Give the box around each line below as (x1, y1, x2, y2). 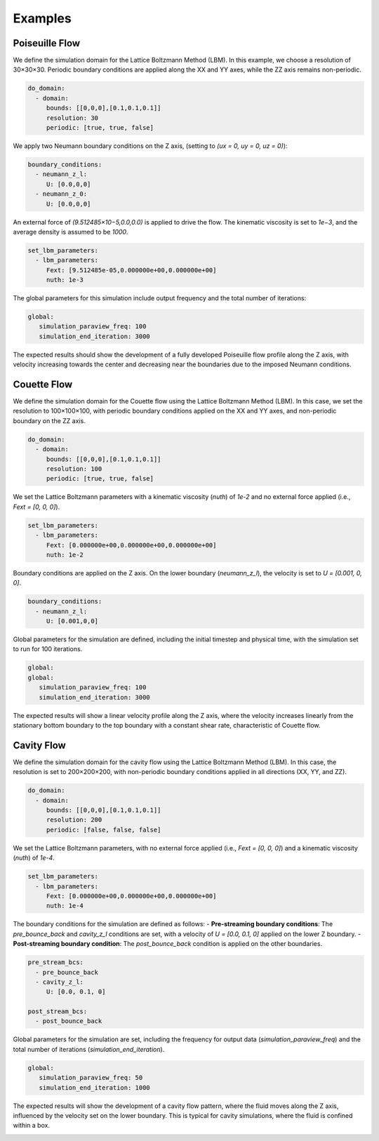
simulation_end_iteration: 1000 (39, 1083, 150, 1091)
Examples (13, 11, 72, 26)
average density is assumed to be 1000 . (13, 227, 128, 236)
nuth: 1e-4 (46, 902, 84, 910)
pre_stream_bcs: (27, 959, 84, 966)
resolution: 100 (46, 465, 102, 473)
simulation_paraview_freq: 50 (39, 1074, 143, 1082)
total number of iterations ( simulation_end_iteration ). (13, 1045, 165, 1053)
